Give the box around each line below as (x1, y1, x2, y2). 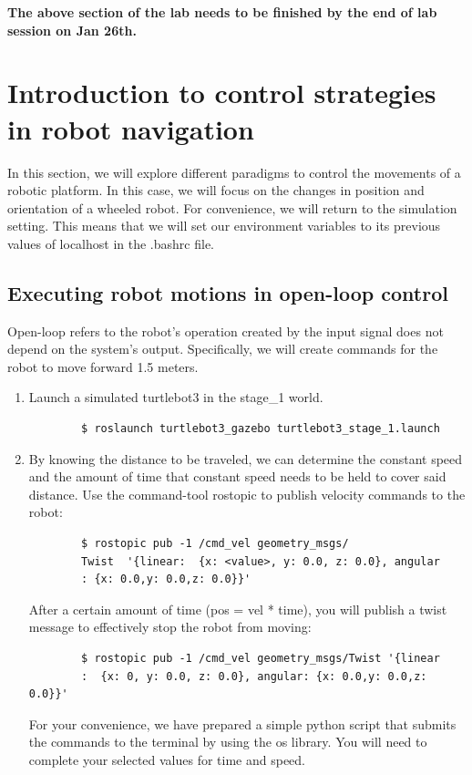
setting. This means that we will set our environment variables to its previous (7, 216, 441, 235)
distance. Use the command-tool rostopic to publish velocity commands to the (28, 484, 466, 503)
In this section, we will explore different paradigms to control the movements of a (7, 162, 461, 181)
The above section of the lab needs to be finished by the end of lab (7, 3, 437, 21)
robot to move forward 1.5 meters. (7, 356, 199, 376)
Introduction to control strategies (7, 74, 436, 111)
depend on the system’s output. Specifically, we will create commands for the (7, 339, 438, 358)
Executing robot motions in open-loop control (7, 278, 448, 306)
